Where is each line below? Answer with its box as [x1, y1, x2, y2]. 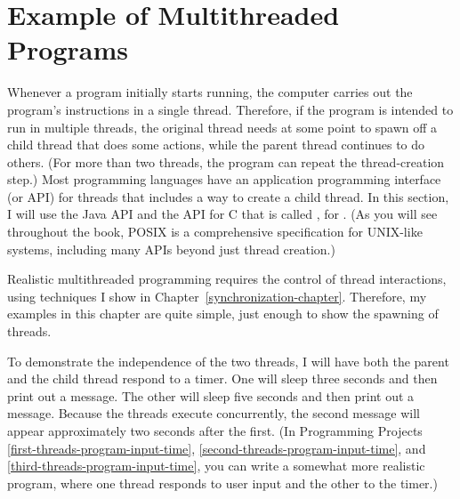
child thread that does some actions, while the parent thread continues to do [7, 135, 425, 154]
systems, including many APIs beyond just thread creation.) [7, 239, 335, 258]
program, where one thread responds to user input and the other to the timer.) [7, 473, 438, 492]
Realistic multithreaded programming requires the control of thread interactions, [7, 270, 447, 288]
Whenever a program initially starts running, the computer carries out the [7, 83, 413, 101]
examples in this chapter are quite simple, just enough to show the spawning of [7, 304, 439, 323]
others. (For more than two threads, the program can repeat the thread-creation [7, 152, 445, 171]
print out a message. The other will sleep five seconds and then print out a [7, 386, 415, 405]
